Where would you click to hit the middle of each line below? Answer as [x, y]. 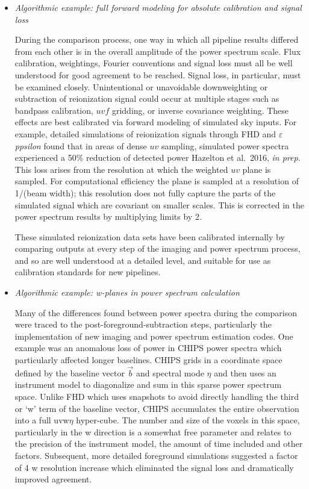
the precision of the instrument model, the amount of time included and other [159, 444]
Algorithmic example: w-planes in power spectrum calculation [127, 292]
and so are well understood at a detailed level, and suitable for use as [143, 260]
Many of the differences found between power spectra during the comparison [156, 312]
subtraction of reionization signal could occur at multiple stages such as [147, 98]
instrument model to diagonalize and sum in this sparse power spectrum [148, 385]
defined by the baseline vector [70, 372]
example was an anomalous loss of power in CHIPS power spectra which [148, 348]
